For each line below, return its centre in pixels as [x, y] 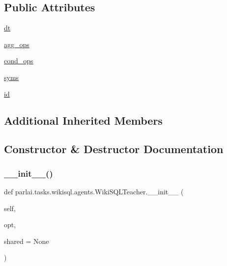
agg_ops [17, 44]
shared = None [27, 241]
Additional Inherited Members [83, 120]
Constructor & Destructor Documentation [114, 149]
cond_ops [19, 61]
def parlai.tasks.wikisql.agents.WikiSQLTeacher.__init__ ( [94, 191]
